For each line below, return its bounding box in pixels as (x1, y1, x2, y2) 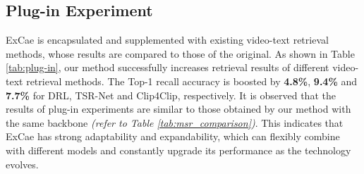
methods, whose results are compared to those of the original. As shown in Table (6, 46, 355, 61)
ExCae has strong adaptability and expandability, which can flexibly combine (6, 129, 340, 144)
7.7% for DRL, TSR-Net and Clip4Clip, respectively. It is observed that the (6, 87, 336, 102)
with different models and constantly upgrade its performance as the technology (6, 142, 351, 157)
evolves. (6, 156, 39, 171)
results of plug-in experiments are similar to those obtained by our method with (6, 101, 351, 116)
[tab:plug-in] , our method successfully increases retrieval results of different (6, 60, 329, 75)
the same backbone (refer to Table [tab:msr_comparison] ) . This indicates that (6, 115, 344, 130)
